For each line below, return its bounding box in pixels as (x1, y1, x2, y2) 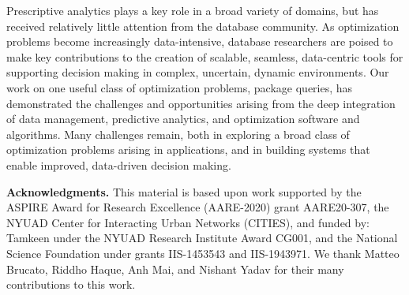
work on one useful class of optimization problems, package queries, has (6, 79, 353, 95)
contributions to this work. (6, 276, 136, 293)
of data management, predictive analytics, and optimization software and (6, 110, 360, 127)
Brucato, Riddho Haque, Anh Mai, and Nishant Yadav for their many (6, 260, 344, 277)
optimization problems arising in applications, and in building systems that (6, 141, 370, 158)
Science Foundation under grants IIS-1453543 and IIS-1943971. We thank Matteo (6, 245, 400, 261)
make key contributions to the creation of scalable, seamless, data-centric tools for (6, 48, 403, 65)
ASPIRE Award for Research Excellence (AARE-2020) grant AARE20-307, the (6, 199, 389, 215)
